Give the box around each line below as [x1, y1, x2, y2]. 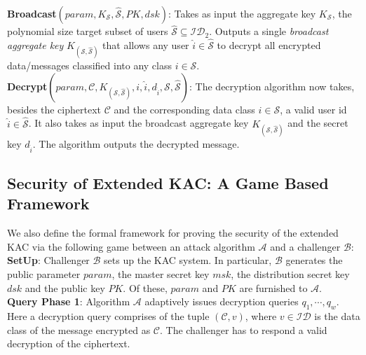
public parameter [7, 266, 81, 281]
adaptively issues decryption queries [144, 294, 299, 309]
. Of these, [123, 280, 168, 295]
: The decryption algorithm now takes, [189, 78, 355, 93]
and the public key [25, 280, 105, 295]
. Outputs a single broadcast [209, 24, 329, 39]
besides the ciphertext [7, 102, 101, 116]
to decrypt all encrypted [217, 38, 321, 53]
